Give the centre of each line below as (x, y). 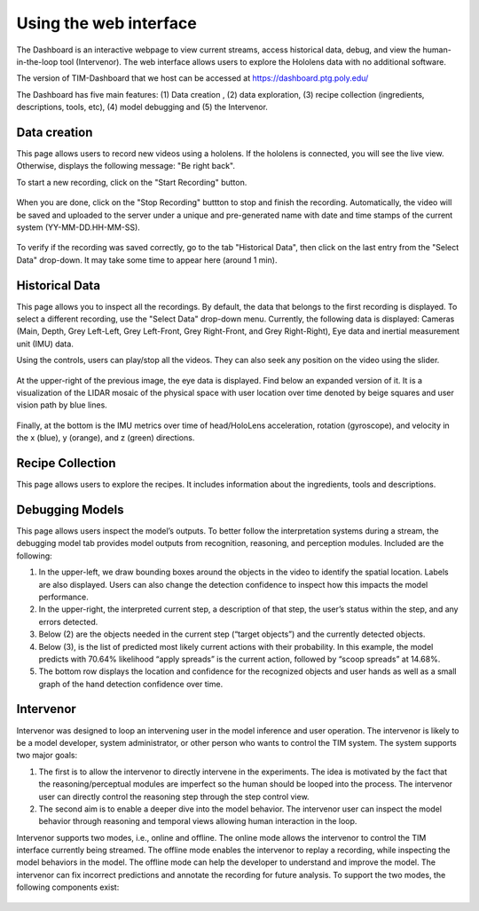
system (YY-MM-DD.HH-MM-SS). (79, 227)
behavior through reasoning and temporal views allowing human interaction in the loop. (198, 821)
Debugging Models (70, 509)
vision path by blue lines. (62, 405)
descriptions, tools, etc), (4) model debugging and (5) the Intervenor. (142, 107)
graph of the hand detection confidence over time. (131, 684)
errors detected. (68, 622)
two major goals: (47, 756)
